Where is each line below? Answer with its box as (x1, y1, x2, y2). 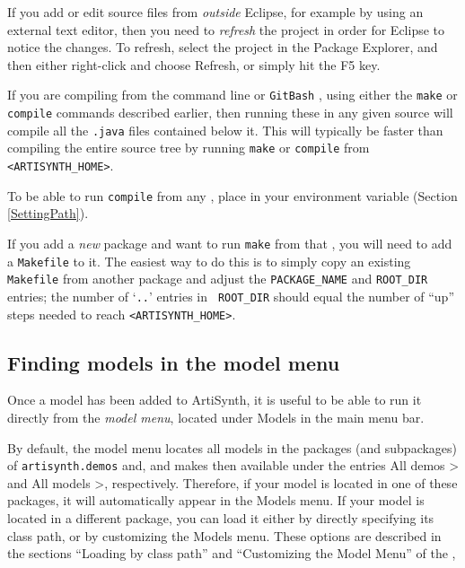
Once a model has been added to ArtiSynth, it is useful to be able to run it (7, 390, 422, 409)
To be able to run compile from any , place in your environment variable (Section (7, 186, 458, 205)
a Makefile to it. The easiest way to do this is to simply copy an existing (7, 251, 411, 270)
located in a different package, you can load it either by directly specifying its (7, 509, 434, 528)
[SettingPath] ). (7, 204, 89, 223)
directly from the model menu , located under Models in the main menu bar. (7, 407, 425, 426)
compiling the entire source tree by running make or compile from (7, 138, 370, 157)
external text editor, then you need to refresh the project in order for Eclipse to (7, 20, 445, 39)
